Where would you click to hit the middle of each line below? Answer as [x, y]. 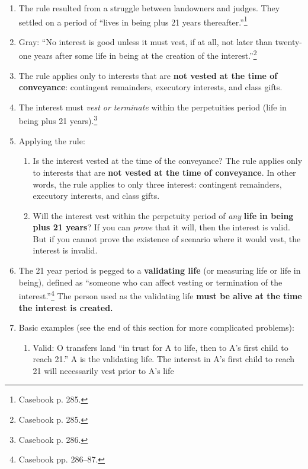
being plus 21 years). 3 [58, 120]
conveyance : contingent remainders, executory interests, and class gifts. [150, 87]
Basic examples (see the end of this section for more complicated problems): [156, 327]
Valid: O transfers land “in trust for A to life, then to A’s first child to [161, 347]
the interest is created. [66, 307]
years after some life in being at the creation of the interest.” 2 [145, 55]
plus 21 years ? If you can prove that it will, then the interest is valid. [161, 227]
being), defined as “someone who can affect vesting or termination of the [150, 282]
